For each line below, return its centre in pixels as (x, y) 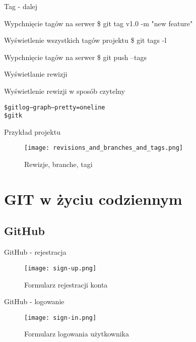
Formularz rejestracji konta (66, 284)
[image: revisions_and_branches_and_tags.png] (104, 148)
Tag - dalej (21, 6)
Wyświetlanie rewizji (36, 74)
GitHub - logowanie (34, 301)
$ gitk (13, 116)
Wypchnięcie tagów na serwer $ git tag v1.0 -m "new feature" (99, 23)
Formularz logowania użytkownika (77, 334)
